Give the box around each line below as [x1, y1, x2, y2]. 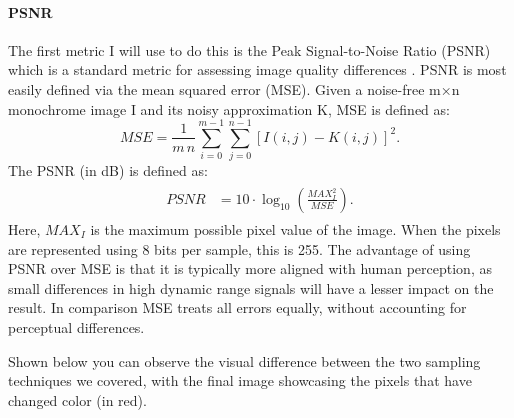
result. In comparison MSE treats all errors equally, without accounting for [8, 297, 467, 318]
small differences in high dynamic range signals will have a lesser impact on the [8, 277, 494, 298]
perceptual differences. [8, 316, 145, 337]
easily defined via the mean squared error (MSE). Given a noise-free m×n [8, 78, 460, 99]
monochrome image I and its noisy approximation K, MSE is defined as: [8, 98, 450, 119]
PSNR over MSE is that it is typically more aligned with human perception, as [8, 258, 492, 279]
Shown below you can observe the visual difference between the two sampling [8, 350, 481, 371]
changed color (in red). [8, 389, 147, 410]
